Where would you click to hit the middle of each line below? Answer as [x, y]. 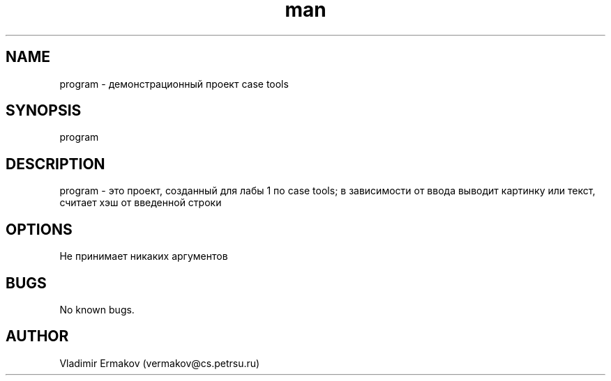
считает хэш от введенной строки [141, 203]
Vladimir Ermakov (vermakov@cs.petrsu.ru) [160, 363]
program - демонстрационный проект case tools [174, 84]
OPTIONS [39, 229]
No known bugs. [97, 309]
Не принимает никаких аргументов [144, 256]
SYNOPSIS [44, 111]
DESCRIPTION [55, 164]
